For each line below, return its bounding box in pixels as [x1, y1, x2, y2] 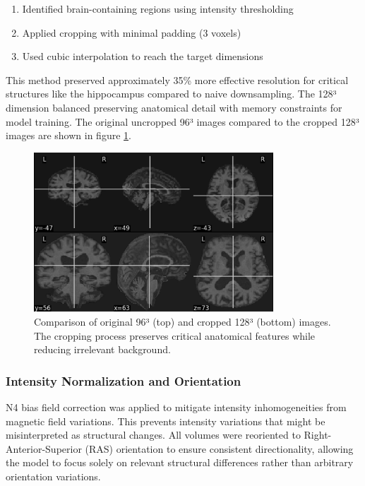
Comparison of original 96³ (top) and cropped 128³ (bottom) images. [34, 314, 331, 328]
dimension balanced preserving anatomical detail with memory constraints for [6, 100, 342, 114]
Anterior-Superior [6, 441, 82, 456]
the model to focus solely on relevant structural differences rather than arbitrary [6, 455, 354, 470]
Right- [304, 427, 332, 442]
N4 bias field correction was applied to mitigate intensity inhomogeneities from [6, 399, 347, 414]
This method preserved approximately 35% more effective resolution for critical [6, 72, 349, 87]
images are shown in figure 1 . [6, 128, 131, 143]
